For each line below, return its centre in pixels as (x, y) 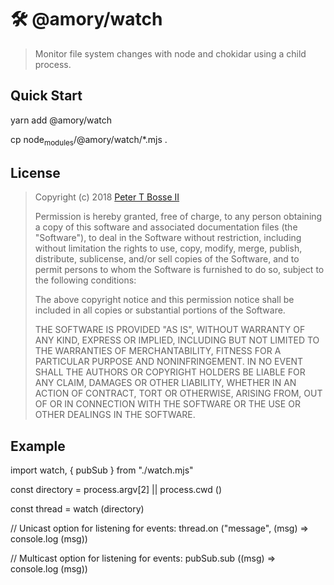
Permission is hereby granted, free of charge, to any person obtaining (178, 217)
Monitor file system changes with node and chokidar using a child (170, 53)
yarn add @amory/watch (61, 120)
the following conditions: (85, 280)
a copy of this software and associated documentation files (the (166, 227)
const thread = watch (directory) (77, 509)
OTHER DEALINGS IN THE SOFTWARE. (115, 415)
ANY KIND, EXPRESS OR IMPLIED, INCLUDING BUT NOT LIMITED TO (177, 340)
